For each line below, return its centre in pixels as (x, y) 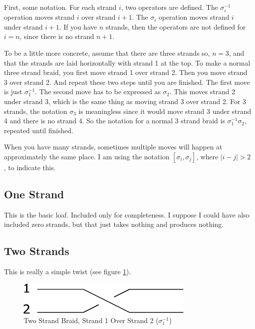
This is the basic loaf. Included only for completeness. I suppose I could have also (127, 214)
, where (207, 156)
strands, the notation (36, 111)
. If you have (78, 26)
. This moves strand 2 (202, 91)
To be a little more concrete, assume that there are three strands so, (107, 53)
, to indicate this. (30, 167)
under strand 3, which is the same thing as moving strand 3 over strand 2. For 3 (125, 101)
